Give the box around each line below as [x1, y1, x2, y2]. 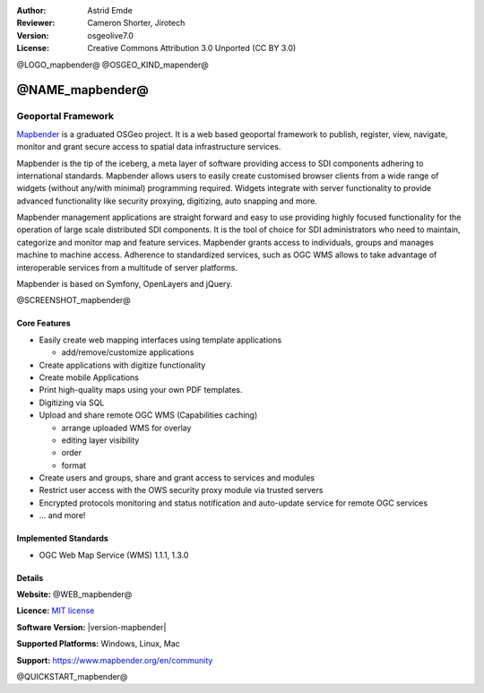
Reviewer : [16, 18, 56, 29]
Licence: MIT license [16, 605, 95, 616]
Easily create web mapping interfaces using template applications [39, 334, 282, 345]
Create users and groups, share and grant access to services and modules [39, 472, 315, 483]
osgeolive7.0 [87, 30, 134, 40]
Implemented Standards [16, 533, 109, 544]
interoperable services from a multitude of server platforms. [16, 262, 238, 273]
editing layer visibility [61, 435, 140, 446]
